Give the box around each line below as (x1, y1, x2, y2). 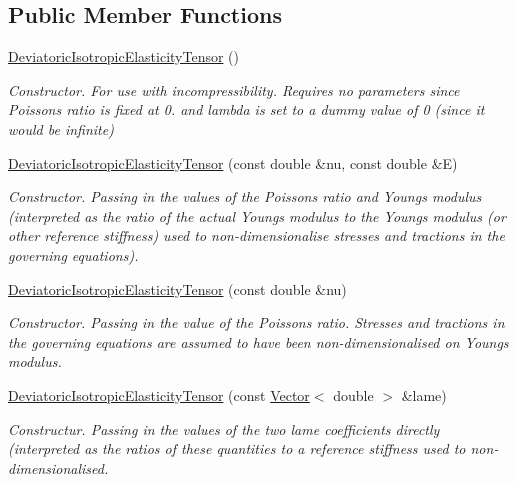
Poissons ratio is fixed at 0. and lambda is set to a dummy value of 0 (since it (8, 99, 485, 120)
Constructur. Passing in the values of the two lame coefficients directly (8, 418, 440, 439)
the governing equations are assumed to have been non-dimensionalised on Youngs (8, 331, 509, 352)
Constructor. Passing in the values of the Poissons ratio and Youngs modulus (8, 186, 482, 207)
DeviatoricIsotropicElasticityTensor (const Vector (8, 384, 310, 405)
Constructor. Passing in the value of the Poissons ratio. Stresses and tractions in (8, 312, 505, 333)
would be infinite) (8, 118, 114, 139)
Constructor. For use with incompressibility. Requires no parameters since (8, 79, 460, 100)
